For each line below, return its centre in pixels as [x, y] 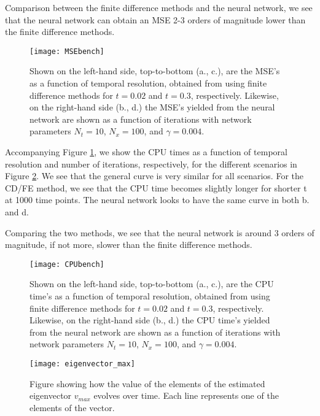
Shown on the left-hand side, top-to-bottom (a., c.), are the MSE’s [155, 71]
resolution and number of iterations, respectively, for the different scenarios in [151, 164]
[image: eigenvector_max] [82, 364]
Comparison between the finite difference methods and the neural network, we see [159, 7]
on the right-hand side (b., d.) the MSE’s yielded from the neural [152, 107]
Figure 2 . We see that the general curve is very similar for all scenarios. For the [154, 176]
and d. [17, 211]
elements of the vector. [72, 407]
